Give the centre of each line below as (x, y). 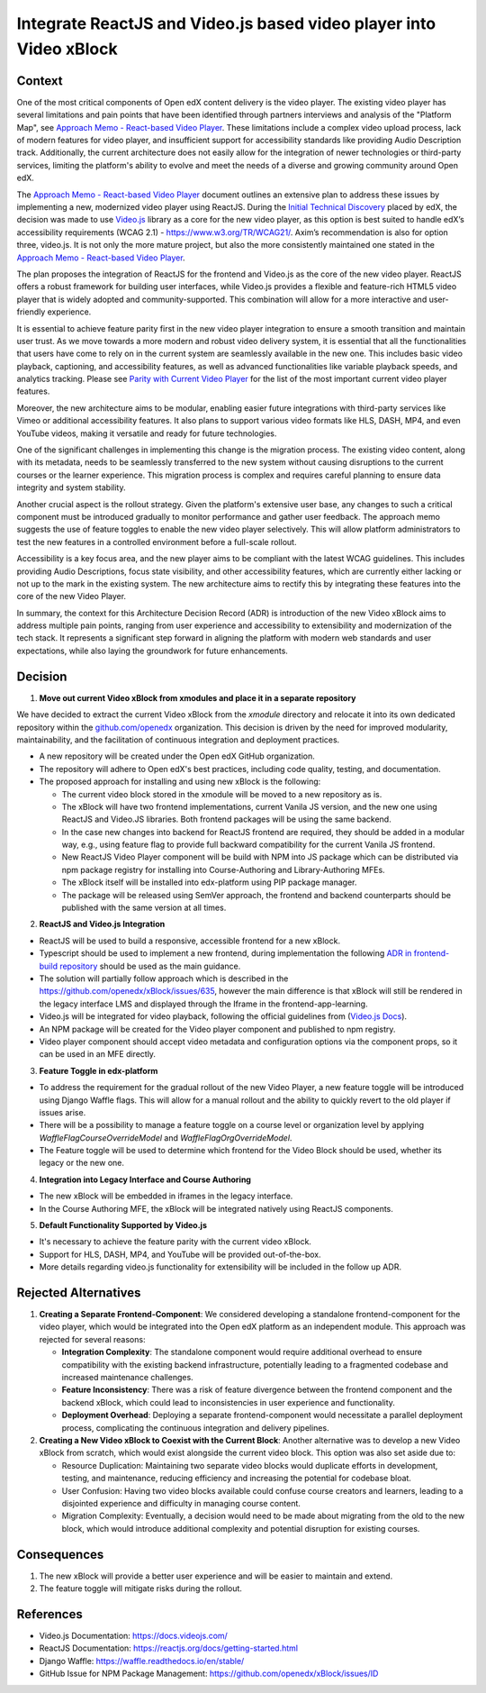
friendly (31, 312)
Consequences (60, 1554)
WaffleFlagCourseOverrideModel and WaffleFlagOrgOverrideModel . (166, 1138)
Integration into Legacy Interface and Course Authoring (145, 1179)
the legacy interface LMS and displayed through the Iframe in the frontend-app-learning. (203, 1004)
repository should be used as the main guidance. (150, 966)
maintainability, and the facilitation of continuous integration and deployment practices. (178, 740)
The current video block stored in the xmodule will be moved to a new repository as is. (222, 794)
